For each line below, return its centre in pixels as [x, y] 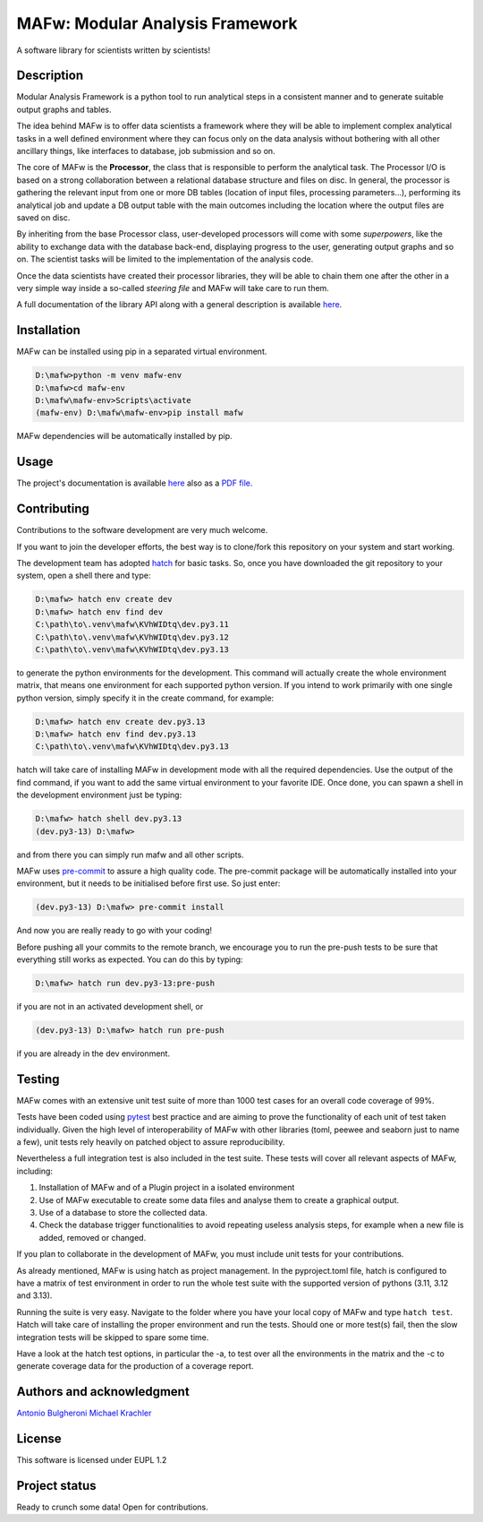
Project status [57, 1486]
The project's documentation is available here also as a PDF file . [135, 483]
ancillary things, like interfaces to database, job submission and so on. [146, 151]
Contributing [53, 509]
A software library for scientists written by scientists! [114, 50]
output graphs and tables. [64, 109]
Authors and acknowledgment [103, 1392]
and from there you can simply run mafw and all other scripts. [131, 855]
